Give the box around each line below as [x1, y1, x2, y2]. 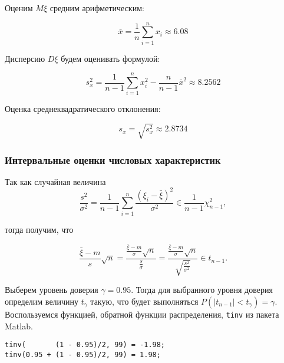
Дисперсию [5, 52, 45, 64]
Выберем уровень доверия [5, 283, 98, 296]
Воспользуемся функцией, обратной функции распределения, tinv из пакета [5, 308, 279, 320]
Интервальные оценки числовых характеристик [5, 152, 221, 167]
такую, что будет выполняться [90, 295, 199, 307]
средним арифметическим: [49, 2, 144, 14]
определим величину [5, 295, 79, 307]
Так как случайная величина [5, 175, 106, 187]
